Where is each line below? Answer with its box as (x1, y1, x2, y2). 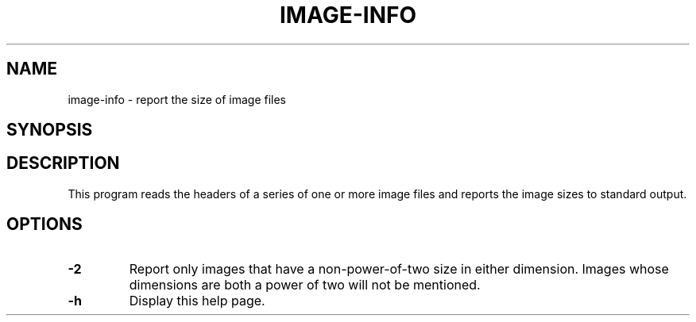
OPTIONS (6, 214, 83, 235)
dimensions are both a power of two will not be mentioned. (129, 276, 481, 293)
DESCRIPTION (6, 153, 120, 174)
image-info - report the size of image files (68, 92, 287, 106)
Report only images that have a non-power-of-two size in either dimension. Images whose (129, 260, 669, 277)
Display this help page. (129, 292, 265, 309)
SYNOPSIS (6, 120, 93, 140)
